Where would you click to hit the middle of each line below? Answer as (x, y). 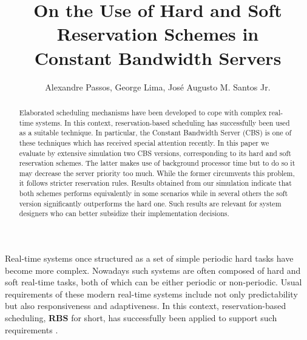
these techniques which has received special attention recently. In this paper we (144, 142)
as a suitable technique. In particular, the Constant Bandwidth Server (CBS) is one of (155, 133)
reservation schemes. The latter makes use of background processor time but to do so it (157, 163)
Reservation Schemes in (158, 34)
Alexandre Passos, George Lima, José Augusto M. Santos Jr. (158, 87)
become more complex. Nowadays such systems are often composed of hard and (153, 270)
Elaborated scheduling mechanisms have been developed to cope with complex (143, 112)
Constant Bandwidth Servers (158, 57)
